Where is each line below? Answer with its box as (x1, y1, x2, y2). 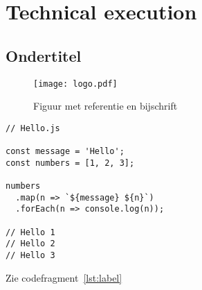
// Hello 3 (6, 250, 55, 261)
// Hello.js (6, 123, 60, 133)
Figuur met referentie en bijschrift (33, 99, 178, 113)
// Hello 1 (6, 227, 55, 237)
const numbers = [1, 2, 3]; (6, 157, 135, 168)
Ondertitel (6, 44, 82, 66)
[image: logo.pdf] (33, 78, 118, 89)
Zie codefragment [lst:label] (6, 270, 122, 284)
